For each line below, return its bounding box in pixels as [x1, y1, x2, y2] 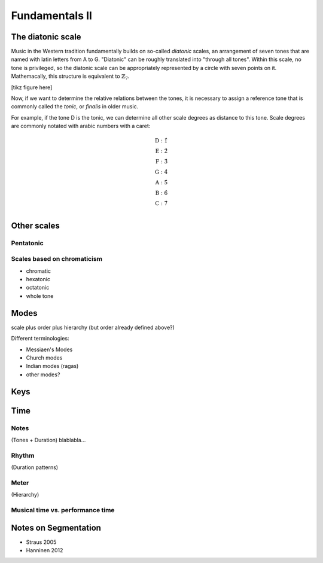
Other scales [11, 220, 60, 230]
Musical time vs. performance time [11, 506, 115, 514]
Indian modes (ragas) [26, 363, 79, 370]
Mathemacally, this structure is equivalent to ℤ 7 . [11, 72, 130, 81]
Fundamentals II [11, 9, 93, 22]
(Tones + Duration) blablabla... [11, 436, 86, 443]
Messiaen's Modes [26, 346, 73, 353]
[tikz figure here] [11, 84, 53, 91]
